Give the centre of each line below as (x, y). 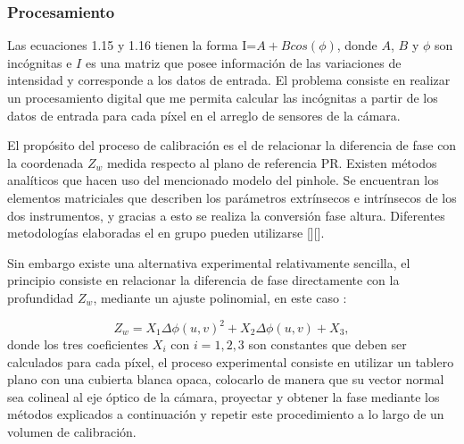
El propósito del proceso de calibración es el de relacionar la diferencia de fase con (232, 145)
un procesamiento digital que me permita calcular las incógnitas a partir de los (223, 97)
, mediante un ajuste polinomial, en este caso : (220, 297)
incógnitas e (40, 62)
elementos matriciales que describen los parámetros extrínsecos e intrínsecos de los (232, 197)
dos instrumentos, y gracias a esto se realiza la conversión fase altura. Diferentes (226, 215)
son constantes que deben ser (327, 344)
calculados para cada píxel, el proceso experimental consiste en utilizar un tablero (231, 361)
